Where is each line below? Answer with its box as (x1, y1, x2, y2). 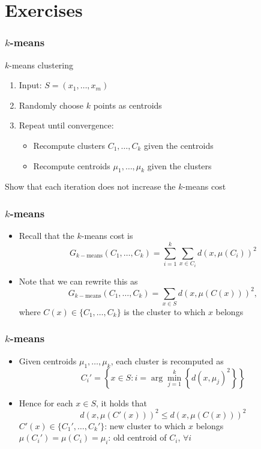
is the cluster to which (124, 305, 206, 318)
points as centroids (93, 98, 162, 111)
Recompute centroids (33, 159, 110, 172)
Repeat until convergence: (19, 119, 114, 131)
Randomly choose (19, 98, 84, 111)
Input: (19, 79, 42, 91)
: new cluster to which (104, 419, 186, 432)
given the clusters (147, 159, 212, 172)
